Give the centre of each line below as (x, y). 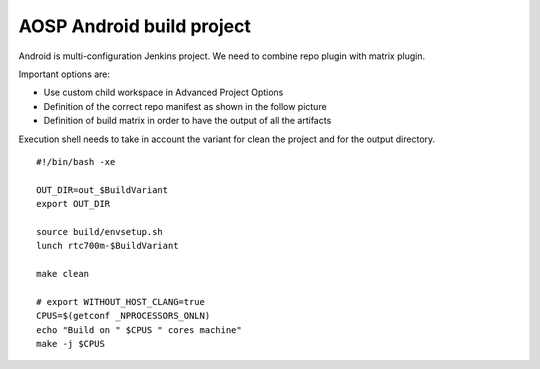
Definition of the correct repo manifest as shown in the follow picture (185, 106)
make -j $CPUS (70, 343)
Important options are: (64, 74)
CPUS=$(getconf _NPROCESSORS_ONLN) (123, 316)
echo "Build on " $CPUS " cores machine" (139, 329)
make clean (63, 274)
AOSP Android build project (135, 26)
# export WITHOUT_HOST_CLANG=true (120, 301)
